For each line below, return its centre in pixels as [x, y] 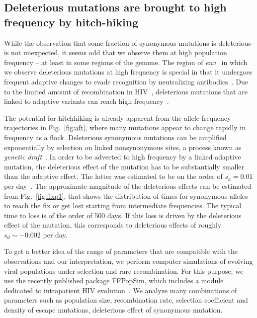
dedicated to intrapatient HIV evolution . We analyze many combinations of [121, 290]
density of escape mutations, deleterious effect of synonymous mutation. [113, 310]
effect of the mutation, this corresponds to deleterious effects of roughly [113, 225]
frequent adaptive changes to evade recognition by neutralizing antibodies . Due [126, 81]
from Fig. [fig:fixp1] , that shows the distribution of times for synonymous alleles [126, 196]
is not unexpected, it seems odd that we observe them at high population [116, 52]
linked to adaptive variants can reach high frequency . [86, 101]
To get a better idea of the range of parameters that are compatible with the [121, 251]
